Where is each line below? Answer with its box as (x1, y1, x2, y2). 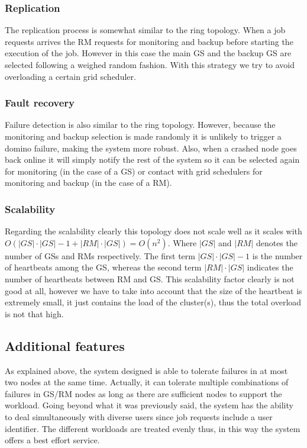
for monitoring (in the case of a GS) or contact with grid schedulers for (5, 165, 263, 177)
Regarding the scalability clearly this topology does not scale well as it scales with (5, 225, 302, 237)
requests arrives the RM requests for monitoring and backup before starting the (5, 35, 293, 47)
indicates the (247, 261, 293, 273)
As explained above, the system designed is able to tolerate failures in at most (5, 364, 288, 376)
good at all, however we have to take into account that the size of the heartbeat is (5, 284, 302, 296)
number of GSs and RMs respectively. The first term (5, 249, 195, 262)
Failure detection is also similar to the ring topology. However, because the (5, 118, 276, 131)
